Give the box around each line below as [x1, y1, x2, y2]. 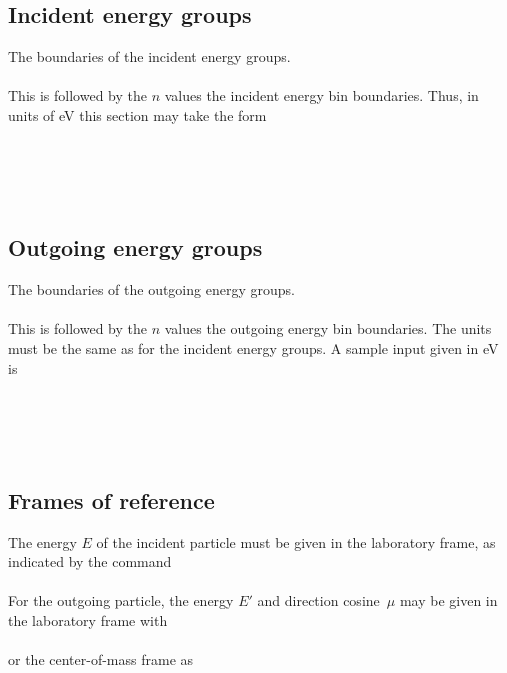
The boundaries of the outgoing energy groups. [8, 279, 295, 300]
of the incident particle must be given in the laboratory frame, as [96, 531, 496, 552]
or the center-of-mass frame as [8, 649, 194, 670]
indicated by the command [8, 551, 172, 572]
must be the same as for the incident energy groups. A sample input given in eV [8, 337, 499, 358]
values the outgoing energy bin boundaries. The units [164, 318, 492, 339]
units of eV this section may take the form [8, 104, 267, 125]
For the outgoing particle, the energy [8, 590, 234, 611]
